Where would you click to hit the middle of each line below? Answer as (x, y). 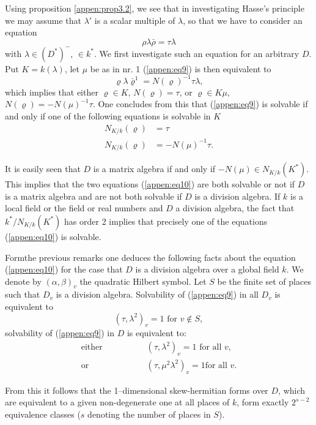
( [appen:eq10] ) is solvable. (53, 236)
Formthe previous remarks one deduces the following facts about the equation (150, 257)
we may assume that (43, 20)
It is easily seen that (43, 169)
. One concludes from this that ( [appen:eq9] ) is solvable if (200, 104)
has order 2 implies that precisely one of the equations (166, 221)
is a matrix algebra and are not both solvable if (94, 196)
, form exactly (263, 402)
